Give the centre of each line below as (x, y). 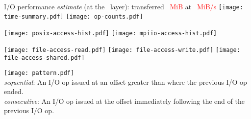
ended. (14, 91)
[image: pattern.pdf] (39, 73)
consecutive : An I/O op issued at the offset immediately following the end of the (124, 101)
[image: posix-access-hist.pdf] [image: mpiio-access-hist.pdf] (111, 33)
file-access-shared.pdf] (44, 58)
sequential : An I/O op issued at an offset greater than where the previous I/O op (125, 82)
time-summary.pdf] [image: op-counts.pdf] (74, 17)
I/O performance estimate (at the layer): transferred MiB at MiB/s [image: (124, 6)
